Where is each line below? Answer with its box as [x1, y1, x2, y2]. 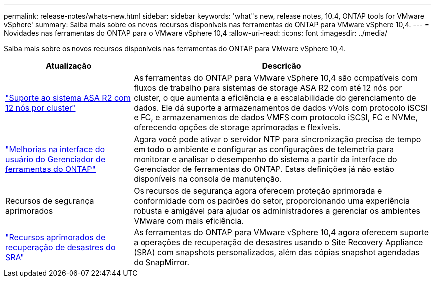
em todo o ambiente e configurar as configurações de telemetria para [134, 144, 394, 154]
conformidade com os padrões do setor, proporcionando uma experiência [134, 196, 410, 206]
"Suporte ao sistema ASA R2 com [5, 93, 131, 103]
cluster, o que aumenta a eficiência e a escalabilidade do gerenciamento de [134, 93, 416, 103]
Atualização [45, 61, 92, 71]
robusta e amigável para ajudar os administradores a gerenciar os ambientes [134, 206, 420, 216]
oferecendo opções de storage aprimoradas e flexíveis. [134, 122, 341, 132]
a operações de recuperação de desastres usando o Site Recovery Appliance [134, 237, 423, 247]
